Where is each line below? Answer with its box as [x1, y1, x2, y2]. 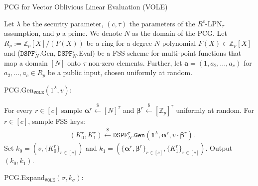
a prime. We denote [62, 28, 122, 38]
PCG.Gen [4, 84, 34, 94]
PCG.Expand [4, 172, 45, 182]
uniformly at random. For [176, 104, 255, 115]
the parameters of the [129, 18, 195, 28]
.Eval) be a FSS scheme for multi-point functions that [77, 48, 242, 58]
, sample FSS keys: [28, 115, 85, 126]
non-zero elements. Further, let [88, 57, 182, 68]
